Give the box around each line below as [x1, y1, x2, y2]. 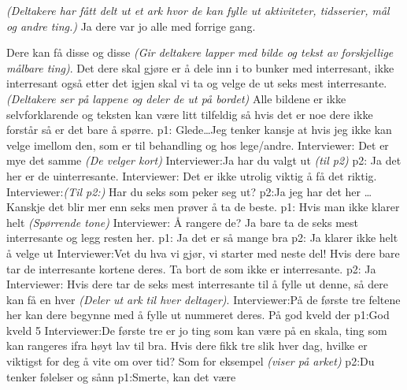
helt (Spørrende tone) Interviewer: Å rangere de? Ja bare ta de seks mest [6, 214, 359, 230]
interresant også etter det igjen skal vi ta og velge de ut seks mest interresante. [6, 75, 387, 91]
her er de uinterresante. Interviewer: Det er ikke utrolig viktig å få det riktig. [6, 167, 377, 184]
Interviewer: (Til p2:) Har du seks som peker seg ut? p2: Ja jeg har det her [6, 183, 361, 199]
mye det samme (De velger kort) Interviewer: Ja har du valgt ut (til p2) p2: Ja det [6, 152, 401, 169]
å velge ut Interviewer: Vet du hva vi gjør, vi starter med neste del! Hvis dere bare [6, 244, 400, 261]
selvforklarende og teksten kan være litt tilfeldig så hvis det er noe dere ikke [6, 106, 373, 122]
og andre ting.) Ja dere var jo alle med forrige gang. [6, 17, 256, 34]
